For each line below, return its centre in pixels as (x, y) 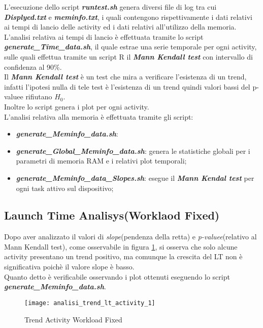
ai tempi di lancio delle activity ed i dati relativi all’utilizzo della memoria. (120, 27)
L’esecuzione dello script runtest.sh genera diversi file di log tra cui (110, 7)
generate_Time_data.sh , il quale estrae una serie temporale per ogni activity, (130, 47)
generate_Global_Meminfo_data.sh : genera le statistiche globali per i (133, 151)
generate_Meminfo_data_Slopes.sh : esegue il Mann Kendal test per (135, 177)
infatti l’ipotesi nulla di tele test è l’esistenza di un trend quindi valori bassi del (127, 86)
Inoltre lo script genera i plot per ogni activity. (77, 106)
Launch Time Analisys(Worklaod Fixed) (112, 215)
